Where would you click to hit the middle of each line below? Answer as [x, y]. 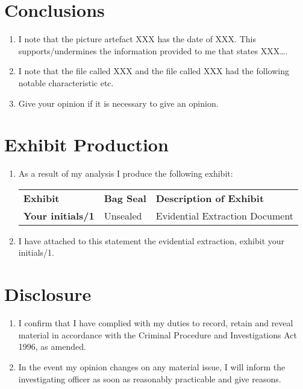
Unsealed [123, 215]
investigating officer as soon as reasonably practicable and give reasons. [150, 378]
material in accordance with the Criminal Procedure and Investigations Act [158, 334]
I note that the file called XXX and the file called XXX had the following [154, 71]
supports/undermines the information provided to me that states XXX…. [153, 50]
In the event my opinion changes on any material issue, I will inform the [152, 366]
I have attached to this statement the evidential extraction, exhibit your [151, 240]
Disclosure [48, 294]
